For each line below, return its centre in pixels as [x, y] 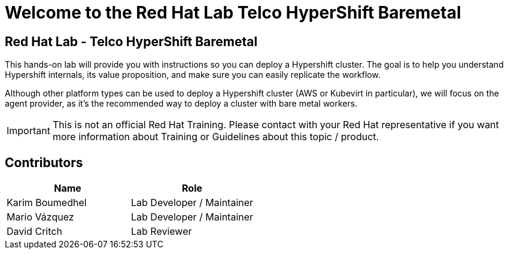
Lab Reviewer [162, 232]
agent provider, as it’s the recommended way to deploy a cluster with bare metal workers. [181, 104]
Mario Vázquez [40, 217]
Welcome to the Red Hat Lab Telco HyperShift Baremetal [233, 13]
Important [28, 131]
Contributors [44, 162]
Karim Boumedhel [47, 203]
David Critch [34, 232]
